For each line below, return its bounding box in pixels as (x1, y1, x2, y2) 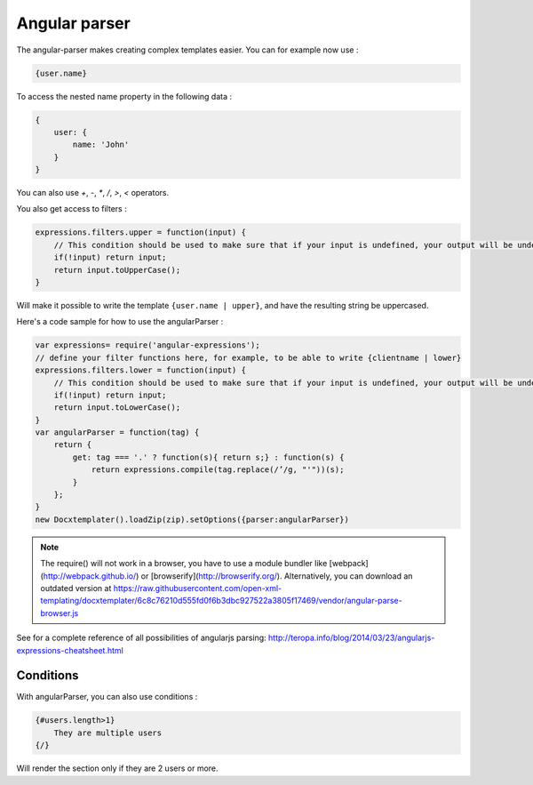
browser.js (40, 607, 79, 618)
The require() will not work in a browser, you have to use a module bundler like (40, 558, 328, 569)
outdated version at (40, 582, 112, 593)
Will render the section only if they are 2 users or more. (16, 763, 219, 773)
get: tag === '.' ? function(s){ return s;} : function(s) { (72, 452, 345, 462)
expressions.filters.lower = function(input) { (35, 365, 246, 375)
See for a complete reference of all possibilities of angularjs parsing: (16, 632, 266, 644)
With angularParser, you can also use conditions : (16, 692, 198, 702)
